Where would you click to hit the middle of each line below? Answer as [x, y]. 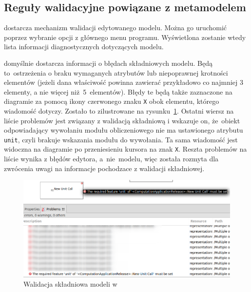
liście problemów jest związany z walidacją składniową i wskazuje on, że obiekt [122, 120]
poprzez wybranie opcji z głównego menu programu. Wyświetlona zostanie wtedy [125, 37]
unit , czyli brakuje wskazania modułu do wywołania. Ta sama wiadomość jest [121, 139]
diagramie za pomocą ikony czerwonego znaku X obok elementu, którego [112, 101]
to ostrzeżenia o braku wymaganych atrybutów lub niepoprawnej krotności [116, 72]
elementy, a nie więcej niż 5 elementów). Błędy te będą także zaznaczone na [118, 91]
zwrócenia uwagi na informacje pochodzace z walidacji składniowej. [104, 168]
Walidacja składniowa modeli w [70, 284]
